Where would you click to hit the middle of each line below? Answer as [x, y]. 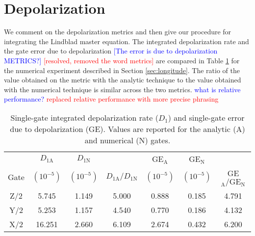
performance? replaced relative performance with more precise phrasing [111, 99]
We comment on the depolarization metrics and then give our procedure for [118, 32]
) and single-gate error [206, 117]
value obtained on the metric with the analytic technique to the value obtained [123, 80]
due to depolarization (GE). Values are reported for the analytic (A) [127, 129]
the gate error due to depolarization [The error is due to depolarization [111, 51]
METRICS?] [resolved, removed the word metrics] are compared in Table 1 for [122, 60]
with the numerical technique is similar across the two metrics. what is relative [122, 89]
